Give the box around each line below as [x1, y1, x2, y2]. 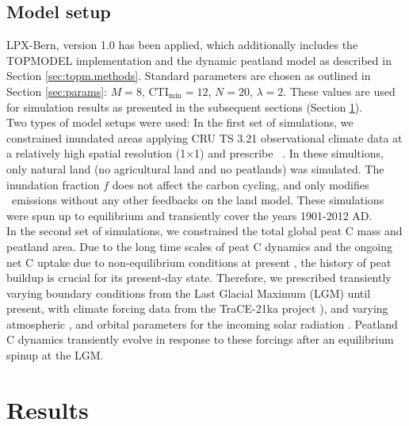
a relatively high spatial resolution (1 [6, 145, 186, 162]
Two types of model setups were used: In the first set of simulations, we [6, 114, 354, 131]
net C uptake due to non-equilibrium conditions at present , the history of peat [6, 253, 392, 270]
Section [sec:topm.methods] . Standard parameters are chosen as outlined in [6, 67, 371, 84]
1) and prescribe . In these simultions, [194, 145, 384, 162]
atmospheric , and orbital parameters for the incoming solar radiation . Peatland [6, 315, 398, 332]
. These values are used [283, 82, 396, 99]
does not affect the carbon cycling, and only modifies [112, 176, 369, 192]
